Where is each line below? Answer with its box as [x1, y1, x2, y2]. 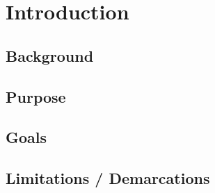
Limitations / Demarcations [6, 167, 210, 189]
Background [6, 44, 94, 66]
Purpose [6, 85, 66, 107]
